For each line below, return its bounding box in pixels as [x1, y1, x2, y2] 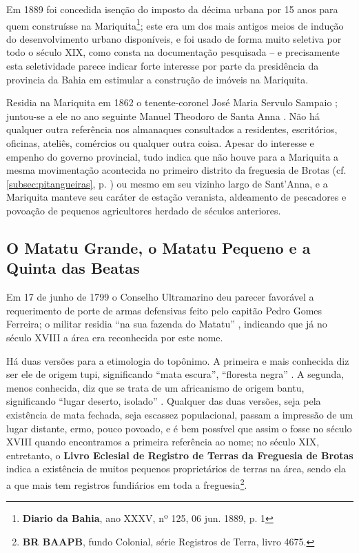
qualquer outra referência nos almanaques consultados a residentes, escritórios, [6, 122, 338, 137]
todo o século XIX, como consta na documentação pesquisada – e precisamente [6, 45, 340, 59]
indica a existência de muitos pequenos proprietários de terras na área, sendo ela [6, 461, 347, 476]
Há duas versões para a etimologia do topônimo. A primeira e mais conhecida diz [6, 353, 349, 368]
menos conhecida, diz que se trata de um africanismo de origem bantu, [6, 380, 305, 394]
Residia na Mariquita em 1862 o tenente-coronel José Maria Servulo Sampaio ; [6, 95, 338, 110]
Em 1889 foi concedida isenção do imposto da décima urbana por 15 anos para [6, 2, 338, 16]
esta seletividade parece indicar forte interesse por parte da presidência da [6, 59, 319, 73]
